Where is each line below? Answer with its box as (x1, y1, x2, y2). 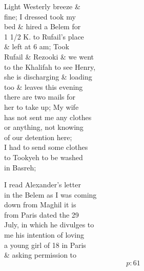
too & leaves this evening (4, 81, 83, 92)
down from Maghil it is (4, 199, 76, 210)
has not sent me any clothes (4, 111, 92, 122)
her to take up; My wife (4, 101, 79, 112)
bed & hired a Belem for (4, 21, 81, 32)
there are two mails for (4, 91, 76, 102)
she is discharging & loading (4, 71, 92, 82)
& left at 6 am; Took (4, 41, 69, 52)
